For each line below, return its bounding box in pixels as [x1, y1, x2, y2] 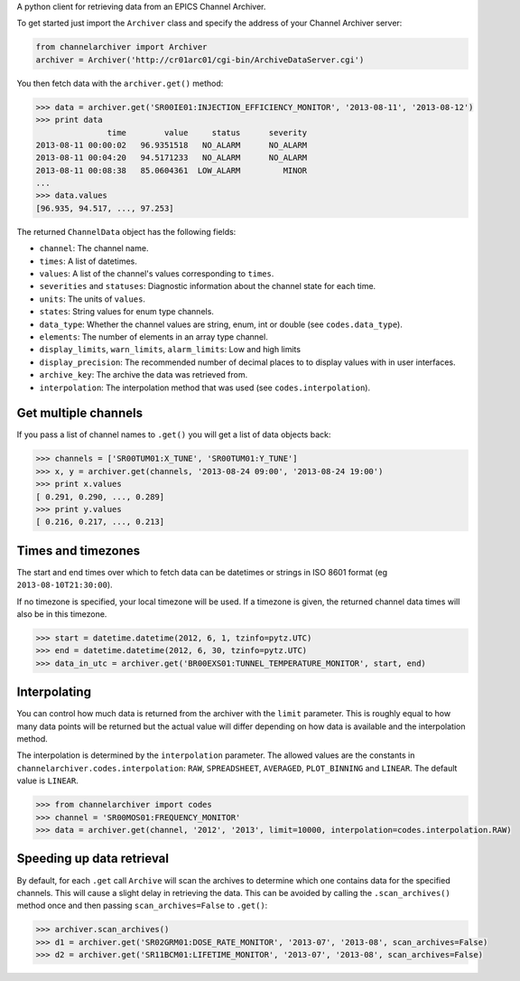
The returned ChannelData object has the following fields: [16, 226, 237, 237]
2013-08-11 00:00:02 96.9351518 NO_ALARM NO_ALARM [35, 140, 308, 150]
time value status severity [107, 127, 308, 137]
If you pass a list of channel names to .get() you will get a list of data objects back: [16, 429, 331, 440]
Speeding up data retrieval [16, 851, 169, 866]
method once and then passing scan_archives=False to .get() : [16, 900, 268, 911]
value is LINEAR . [16, 775, 79, 786]
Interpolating [16, 685, 92, 700]
